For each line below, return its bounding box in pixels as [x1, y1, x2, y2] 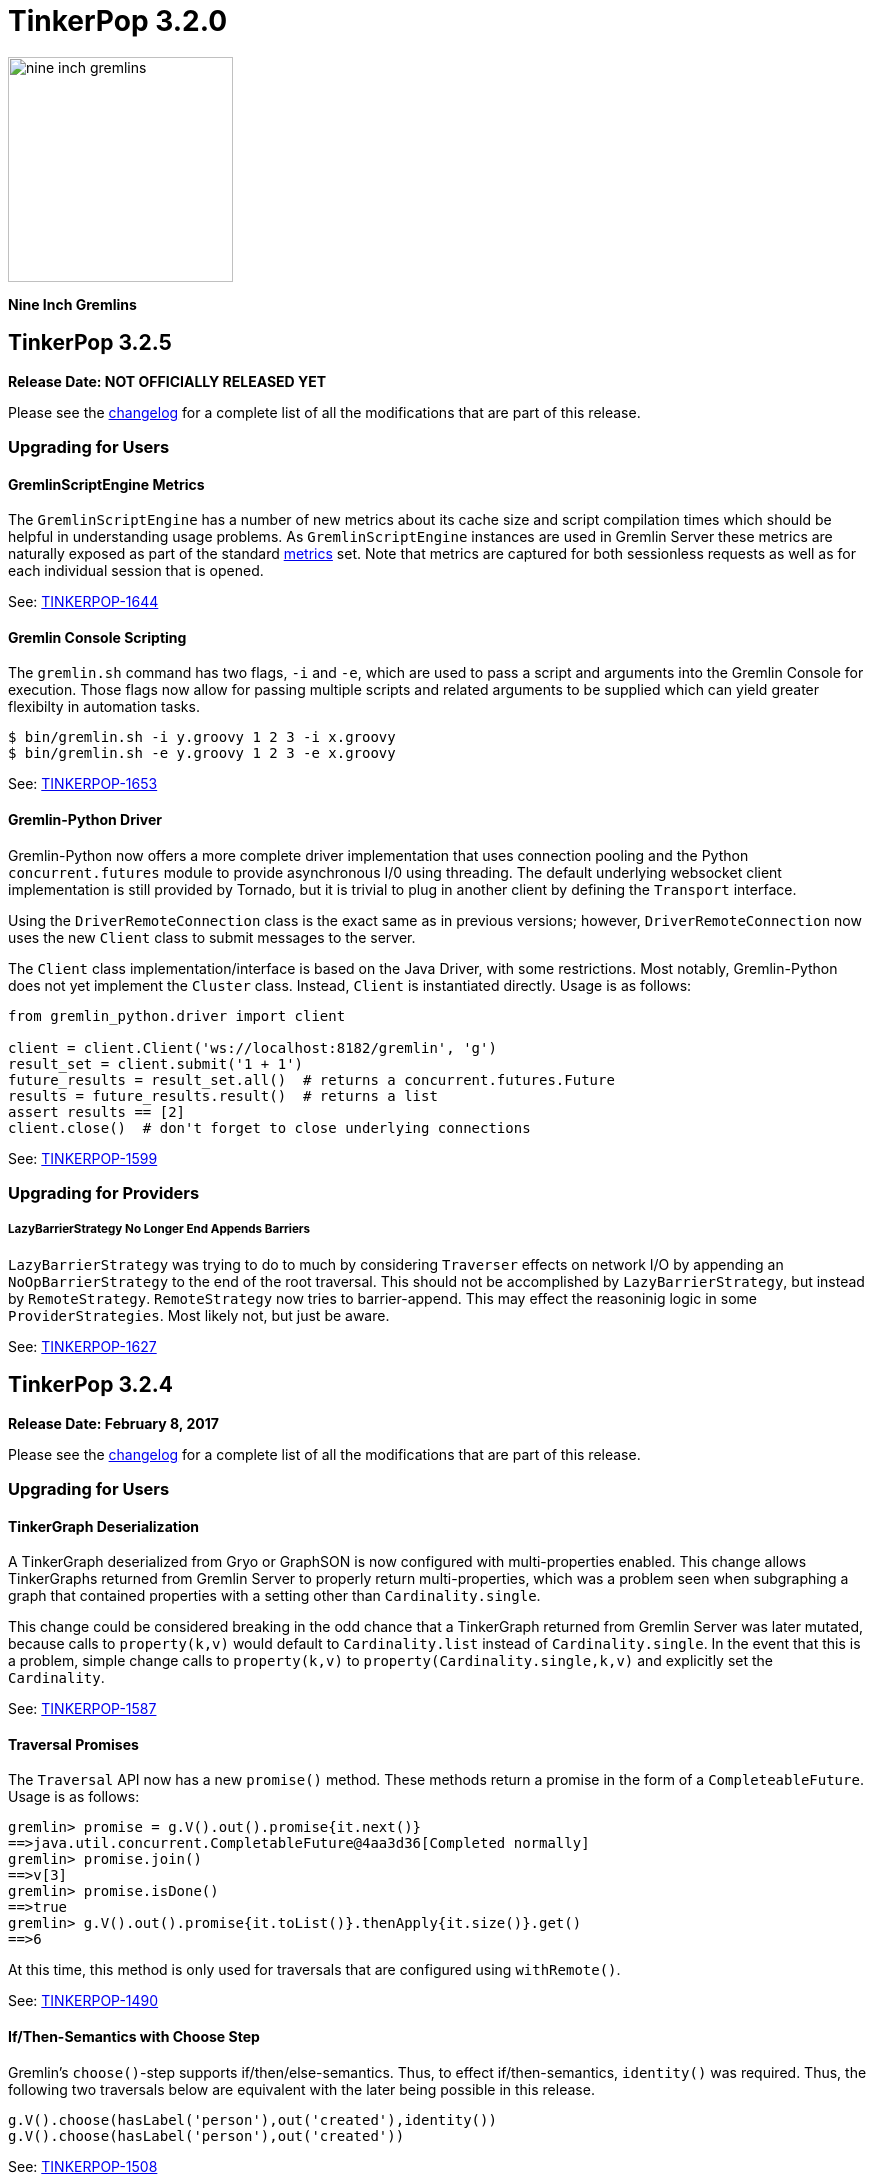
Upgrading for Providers [8, 1183, 200, 1203]
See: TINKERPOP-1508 [8, 2157, 158, 2175]
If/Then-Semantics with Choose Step [8, 2028, 260, 2046]
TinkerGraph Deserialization [8, 1517, 199, 1535]
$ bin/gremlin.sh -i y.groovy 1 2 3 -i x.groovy [8, 729, 396, 746]
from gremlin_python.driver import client [8, 1007, 346, 1024]
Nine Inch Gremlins [8, 295, 137, 313]
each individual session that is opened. [8, 562, 264, 580]
